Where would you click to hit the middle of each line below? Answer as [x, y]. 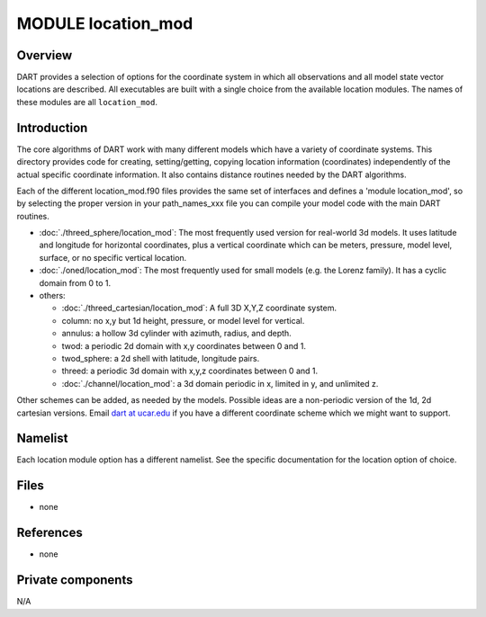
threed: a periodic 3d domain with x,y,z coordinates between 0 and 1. [190, 371]
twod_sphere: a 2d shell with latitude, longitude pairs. [161, 358]
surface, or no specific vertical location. [113, 257]
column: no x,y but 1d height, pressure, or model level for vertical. [183, 320]
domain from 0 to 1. [75, 282]
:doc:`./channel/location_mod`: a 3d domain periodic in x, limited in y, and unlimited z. [220, 383]
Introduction [52, 127]
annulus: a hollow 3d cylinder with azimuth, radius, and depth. [176, 334]
